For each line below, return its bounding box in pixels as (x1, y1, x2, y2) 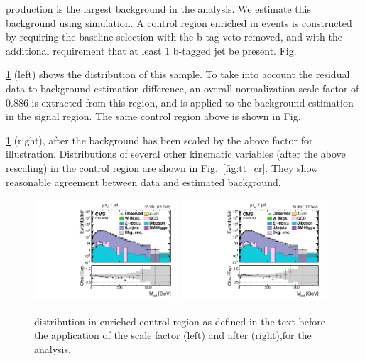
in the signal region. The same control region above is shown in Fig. (6, 109, 301, 124)
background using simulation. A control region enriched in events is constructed (6, 15, 352, 30)
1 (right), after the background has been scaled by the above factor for (6, 132, 313, 147)
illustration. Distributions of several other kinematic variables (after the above (6, 146, 346, 161)
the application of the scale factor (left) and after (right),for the (34, 328, 312, 343)
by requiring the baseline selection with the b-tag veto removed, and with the (6, 29, 342, 44)
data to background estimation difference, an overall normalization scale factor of (6, 80, 359, 95)
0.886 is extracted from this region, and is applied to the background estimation (6, 95, 354, 109)
